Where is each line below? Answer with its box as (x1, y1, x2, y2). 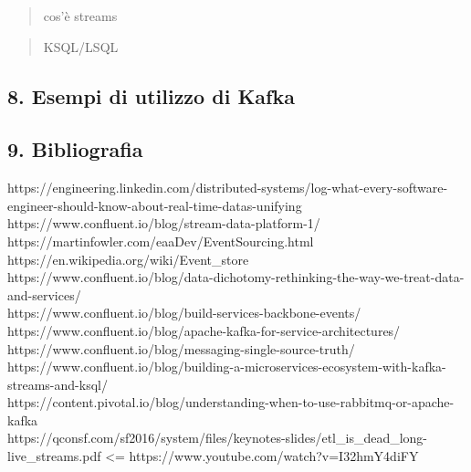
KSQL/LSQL (43, 37, 119, 56)
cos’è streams (43, 6, 118, 25)
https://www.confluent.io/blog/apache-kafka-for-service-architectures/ (7, 320, 401, 340)
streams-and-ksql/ (7, 374, 108, 393)
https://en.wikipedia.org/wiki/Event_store (7, 249, 249, 268)
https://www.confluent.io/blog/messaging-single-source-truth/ (7, 339, 355, 358)
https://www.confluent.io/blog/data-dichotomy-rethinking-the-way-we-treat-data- (7, 267, 465, 287)
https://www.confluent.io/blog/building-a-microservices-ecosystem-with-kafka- (7, 357, 446, 376)
